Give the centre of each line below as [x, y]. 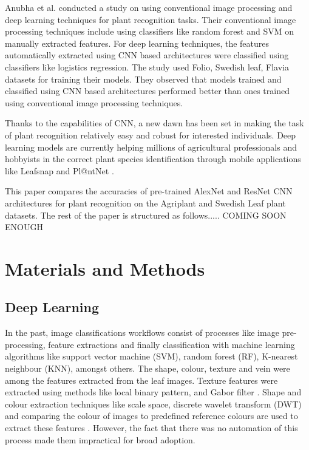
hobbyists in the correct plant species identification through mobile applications [153, 159]
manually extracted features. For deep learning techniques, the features [137, 43]
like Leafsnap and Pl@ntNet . [59, 170]
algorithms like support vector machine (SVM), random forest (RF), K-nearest [151, 356]
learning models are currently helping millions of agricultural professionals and [151, 147]
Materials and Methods [105, 268]
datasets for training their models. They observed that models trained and [143, 79]
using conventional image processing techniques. [94, 102]
